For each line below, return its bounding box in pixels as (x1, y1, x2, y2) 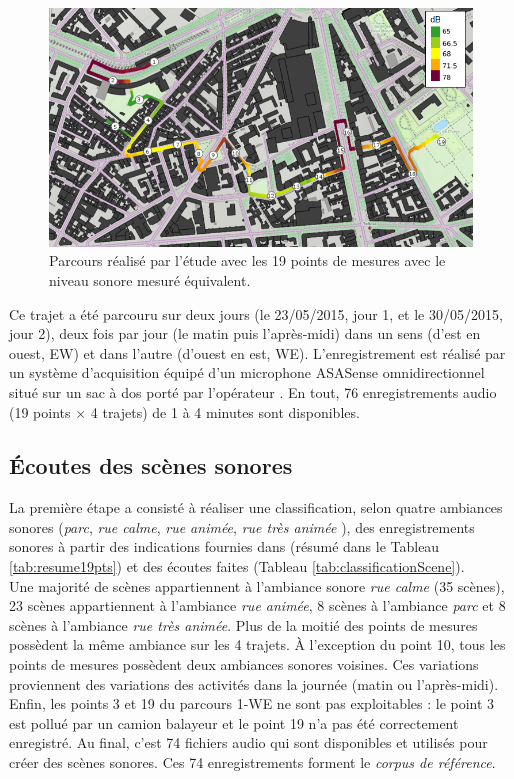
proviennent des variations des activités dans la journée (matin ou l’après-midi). (9, 673, 499, 694)
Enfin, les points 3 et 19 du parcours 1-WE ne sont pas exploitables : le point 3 (9, 693, 495, 714)
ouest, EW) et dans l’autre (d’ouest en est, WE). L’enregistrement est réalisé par (9, 342, 506, 363)
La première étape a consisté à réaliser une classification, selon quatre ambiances (9, 497, 503, 518)
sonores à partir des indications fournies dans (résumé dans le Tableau (9, 536, 440, 557)
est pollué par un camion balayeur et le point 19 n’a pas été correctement (9, 712, 459, 733)
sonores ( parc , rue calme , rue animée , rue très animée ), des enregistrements (9, 516, 475, 537)
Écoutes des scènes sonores (9, 450, 293, 481)
